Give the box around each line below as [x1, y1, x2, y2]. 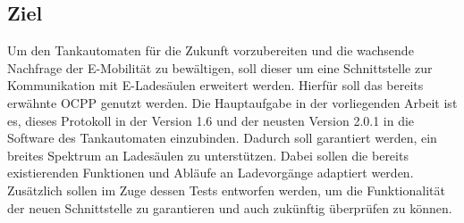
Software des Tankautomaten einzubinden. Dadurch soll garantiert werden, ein [7, 128, 437, 147]
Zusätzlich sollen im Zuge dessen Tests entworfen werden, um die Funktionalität [7, 180, 445, 199]
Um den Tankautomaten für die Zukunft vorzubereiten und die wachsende [7, 41, 414, 60]
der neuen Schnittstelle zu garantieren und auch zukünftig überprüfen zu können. [7, 198, 452, 217]
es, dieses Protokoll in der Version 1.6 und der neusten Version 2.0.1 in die [7, 111, 415, 129]
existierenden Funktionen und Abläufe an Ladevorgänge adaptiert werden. [7, 163, 414, 182]
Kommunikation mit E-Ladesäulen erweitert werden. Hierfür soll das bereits [7, 76, 424, 95]
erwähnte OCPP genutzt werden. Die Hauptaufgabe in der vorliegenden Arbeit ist [7, 93, 458, 111]
